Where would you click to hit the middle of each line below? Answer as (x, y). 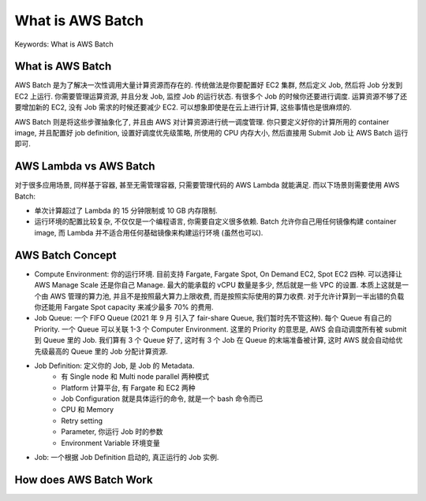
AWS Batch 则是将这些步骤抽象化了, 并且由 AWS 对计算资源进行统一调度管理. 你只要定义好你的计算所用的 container (202, 121)
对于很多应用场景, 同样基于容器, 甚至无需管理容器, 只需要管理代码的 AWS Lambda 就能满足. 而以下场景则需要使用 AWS (207, 185)
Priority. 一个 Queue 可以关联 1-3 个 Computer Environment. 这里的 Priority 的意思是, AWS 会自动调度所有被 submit (220, 329)
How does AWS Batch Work (84, 479)
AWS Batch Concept (65, 255)
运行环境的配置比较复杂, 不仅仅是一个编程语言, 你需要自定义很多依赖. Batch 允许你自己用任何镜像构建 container (215, 221)
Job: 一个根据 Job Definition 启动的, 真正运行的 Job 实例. (127, 458)
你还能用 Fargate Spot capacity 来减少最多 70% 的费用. (124, 306)
